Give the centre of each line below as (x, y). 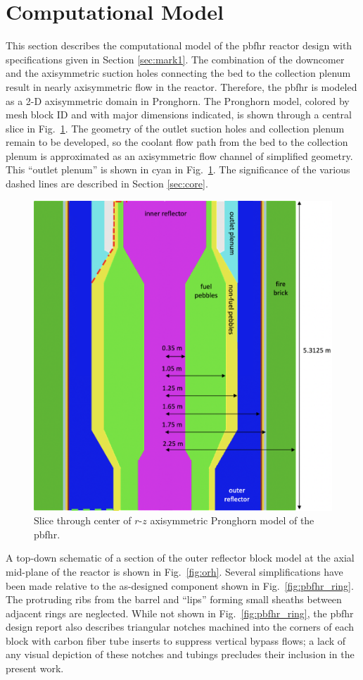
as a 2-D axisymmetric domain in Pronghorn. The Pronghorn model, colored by (178, 100)
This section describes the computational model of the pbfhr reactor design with (179, 45)
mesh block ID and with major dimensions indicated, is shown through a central (179, 115)
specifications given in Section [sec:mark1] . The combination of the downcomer (175, 59)
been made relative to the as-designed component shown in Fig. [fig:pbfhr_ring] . (180, 585)
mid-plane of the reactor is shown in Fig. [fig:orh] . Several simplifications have (174, 571)
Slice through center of (83, 520)
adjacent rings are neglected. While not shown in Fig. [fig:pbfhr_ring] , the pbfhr (180, 613)
